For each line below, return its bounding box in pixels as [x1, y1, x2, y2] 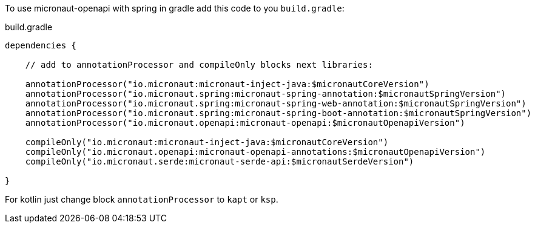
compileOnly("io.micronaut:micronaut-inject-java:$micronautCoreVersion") [25, 137, 389, 147]
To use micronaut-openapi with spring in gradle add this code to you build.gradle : [5, 3, 345, 13]
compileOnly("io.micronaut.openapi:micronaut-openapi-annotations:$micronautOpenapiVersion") [25, 147, 486, 157]
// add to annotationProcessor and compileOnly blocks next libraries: [25, 60, 373, 70]
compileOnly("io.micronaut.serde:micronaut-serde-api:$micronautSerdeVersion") [25, 157, 414, 166]
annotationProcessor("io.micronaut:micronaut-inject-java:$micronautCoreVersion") [25, 79, 429, 89]
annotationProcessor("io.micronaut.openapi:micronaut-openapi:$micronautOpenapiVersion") [25, 118, 465, 128]
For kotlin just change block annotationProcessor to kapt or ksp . [5, 194, 278, 204]
